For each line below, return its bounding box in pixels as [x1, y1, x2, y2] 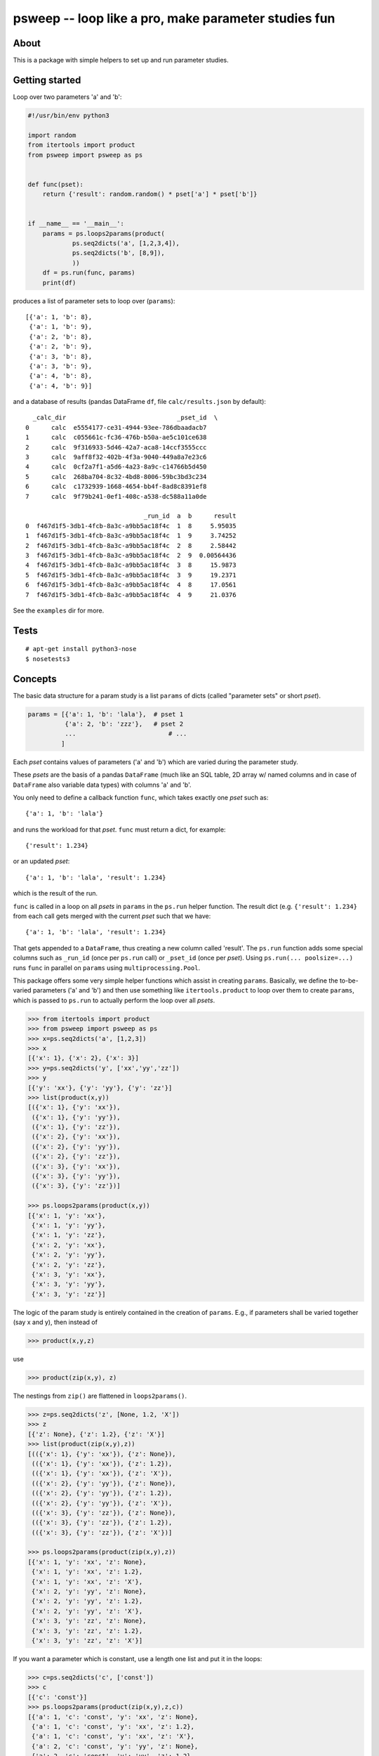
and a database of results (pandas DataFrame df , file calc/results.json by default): [13, 398, 267, 406]
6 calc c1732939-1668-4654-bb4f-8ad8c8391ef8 [25, 483, 207, 491]
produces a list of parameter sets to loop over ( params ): [13, 296, 175, 305]
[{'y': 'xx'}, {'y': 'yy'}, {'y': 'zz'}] [27, 1084, 173, 1092]
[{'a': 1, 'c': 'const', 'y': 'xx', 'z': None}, [27, 1712, 199, 1721]
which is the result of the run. [13, 889, 98, 898]
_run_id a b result [143, 512, 237, 520]
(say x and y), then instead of [13, 1318, 98, 1327]
